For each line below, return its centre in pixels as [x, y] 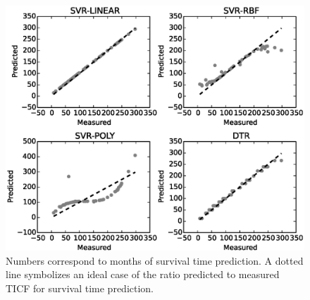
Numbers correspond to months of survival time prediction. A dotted [155, 260]
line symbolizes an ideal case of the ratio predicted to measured [143, 274]
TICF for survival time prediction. [80, 288]
